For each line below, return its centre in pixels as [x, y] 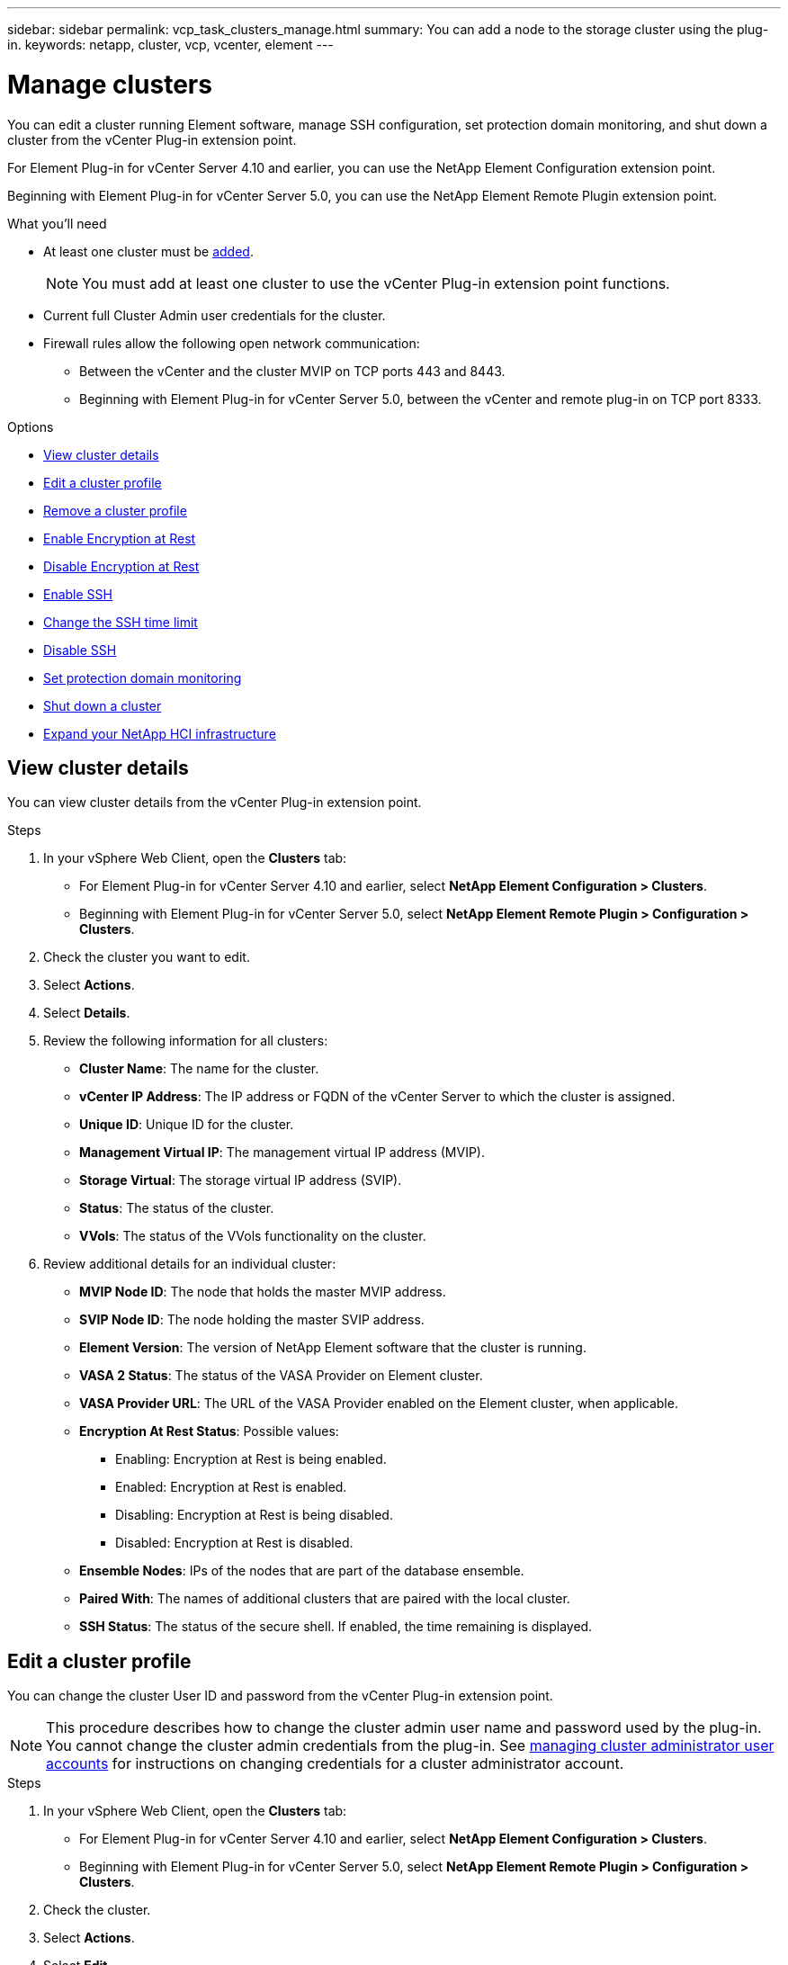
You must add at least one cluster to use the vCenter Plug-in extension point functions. [376, 283]
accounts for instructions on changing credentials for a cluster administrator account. [335, 1764]
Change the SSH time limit [121, 622]
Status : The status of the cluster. [177, 1208]
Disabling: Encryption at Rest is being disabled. [254, 1515]
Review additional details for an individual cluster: [190, 1264]
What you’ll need [57, 223]
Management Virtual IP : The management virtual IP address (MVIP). [282, 1153]
